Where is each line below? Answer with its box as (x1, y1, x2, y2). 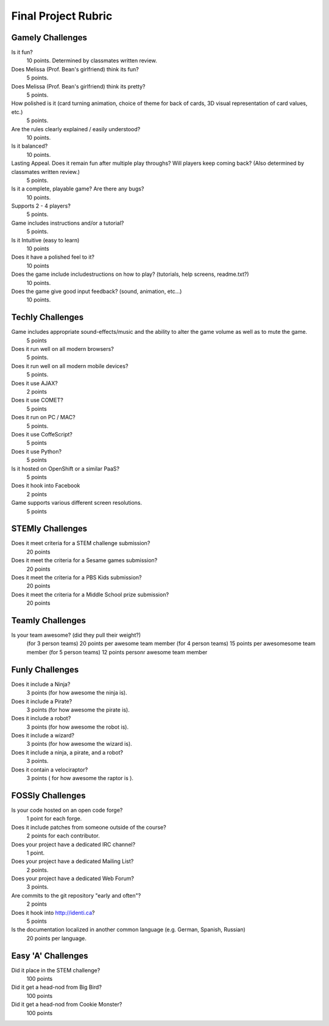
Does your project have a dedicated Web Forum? (11, 875, 134, 882)
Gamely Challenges (11, 32, 88, 43)
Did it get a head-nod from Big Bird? (11, 983, 102, 991)
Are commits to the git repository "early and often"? (11, 892, 141, 899)
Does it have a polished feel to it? (11, 253, 94, 261)
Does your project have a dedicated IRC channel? (11, 840, 136, 848)
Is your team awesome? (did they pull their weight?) (11, 632, 141, 639)
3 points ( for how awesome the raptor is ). (26, 775, 134, 782)
